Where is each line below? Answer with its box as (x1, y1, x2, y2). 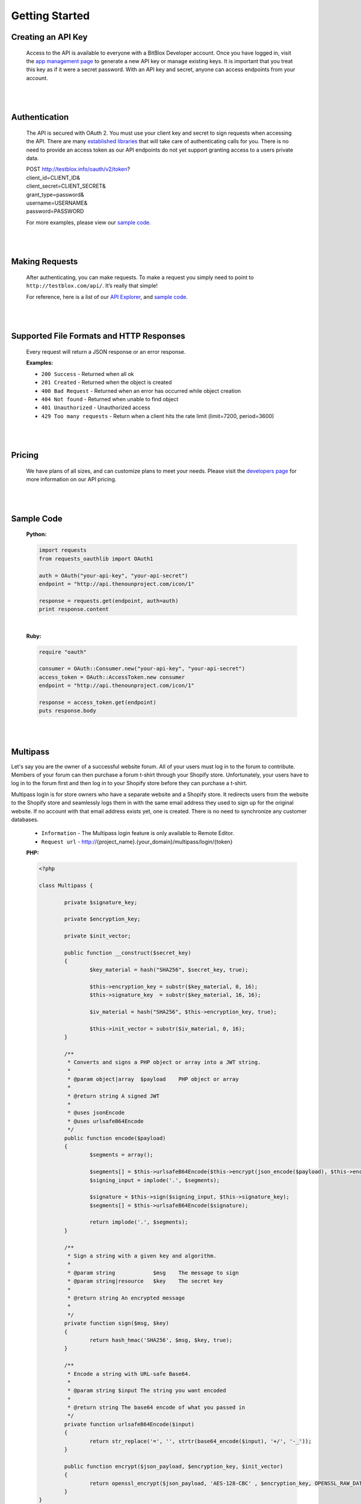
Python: (26, 531, 47, 538)
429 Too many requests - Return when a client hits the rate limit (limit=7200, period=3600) (41, 412, 274, 419)
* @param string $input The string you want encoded (67, 1387, 226, 1394)
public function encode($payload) (64, 1135, 166, 1141)
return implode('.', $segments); (89, 1219, 188, 1225)
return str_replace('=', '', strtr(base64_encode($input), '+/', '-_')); (89, 1438, 312, 1444)
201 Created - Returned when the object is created (41, 379, 172, 386)
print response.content (39, 606, 110, 613)
